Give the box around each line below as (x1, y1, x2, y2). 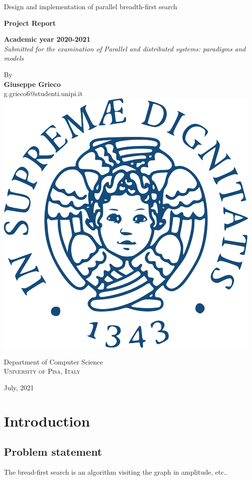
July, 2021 (4, 382, 34, 393)
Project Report (4, 17, 56, 28)
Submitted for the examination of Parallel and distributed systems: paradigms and (4, 43, 246, 53)
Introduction (4, 411, 90, 430)
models (4, 53, 24, 63)
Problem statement (4, 444, 102, 459)
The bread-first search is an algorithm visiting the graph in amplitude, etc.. (4, 467, 228, 477)
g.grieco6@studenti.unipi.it (4, 88, 83, 99)
